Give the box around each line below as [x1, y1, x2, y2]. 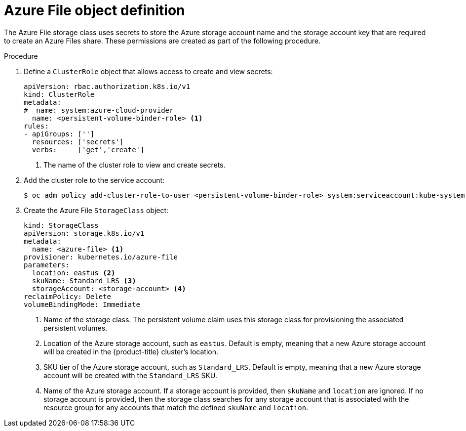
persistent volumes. [43, 323, 108, 332]
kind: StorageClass [24, 221, 99, 229]
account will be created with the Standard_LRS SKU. [43, 371, 217, 380]
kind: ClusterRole [24, 90, 95, 98]
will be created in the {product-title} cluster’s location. [43, 347, 219, 356]
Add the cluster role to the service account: [24, 175, 165, 184]
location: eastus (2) [32, 268, 116, 277]
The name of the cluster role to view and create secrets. [43, 160, 226, 169]
